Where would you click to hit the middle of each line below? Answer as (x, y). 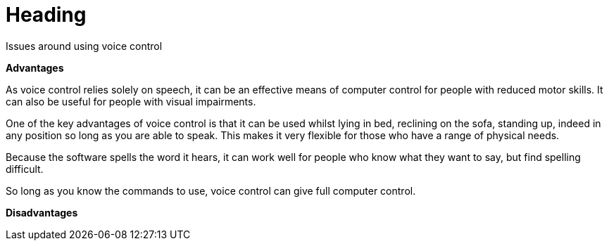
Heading (46, 15)
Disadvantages (42, 212)
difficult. (25, 169)
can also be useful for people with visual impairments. (131, 101)
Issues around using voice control (84, 46)
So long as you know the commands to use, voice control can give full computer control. (211, 190)
